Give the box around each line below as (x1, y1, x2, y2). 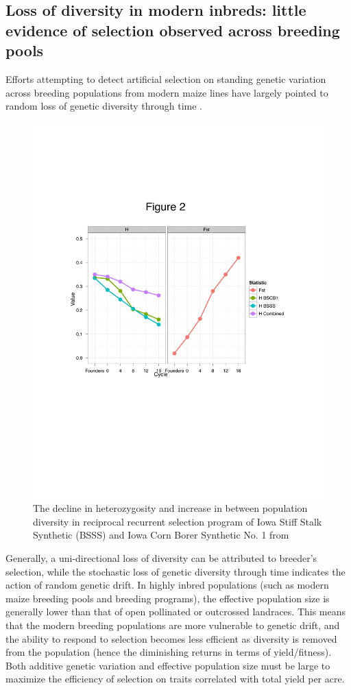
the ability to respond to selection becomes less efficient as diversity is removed (5, 631, 337, 645)
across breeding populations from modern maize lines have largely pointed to (5, 85, 328, 99)
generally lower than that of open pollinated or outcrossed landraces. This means (5, 604, 346, 619)
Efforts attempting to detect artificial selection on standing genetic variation (5, 71, 326, 86)
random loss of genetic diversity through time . (5, 99, 202, 113)
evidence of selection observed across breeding (5, 19, 340, 40)
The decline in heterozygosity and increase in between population (33, 501, 308, 515)
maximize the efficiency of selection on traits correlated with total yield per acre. (5, 671, 345, 686)
